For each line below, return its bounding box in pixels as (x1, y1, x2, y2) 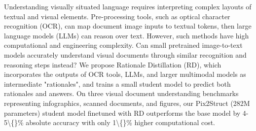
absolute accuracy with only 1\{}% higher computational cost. (26, 117, 216, 128)
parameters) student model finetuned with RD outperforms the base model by (4, 107, 241, 118)
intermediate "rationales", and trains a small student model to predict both (4, 78, 231, 89)
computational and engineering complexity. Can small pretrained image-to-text (4, 40, 243, 50)
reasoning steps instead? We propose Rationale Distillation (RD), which (4, 59, 221, 69)
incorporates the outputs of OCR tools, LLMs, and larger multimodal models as (4, 69, 246, 79)
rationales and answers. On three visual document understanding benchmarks (4, 88, 239, 98)
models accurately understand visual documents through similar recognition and (4, 49, 247, 60)
